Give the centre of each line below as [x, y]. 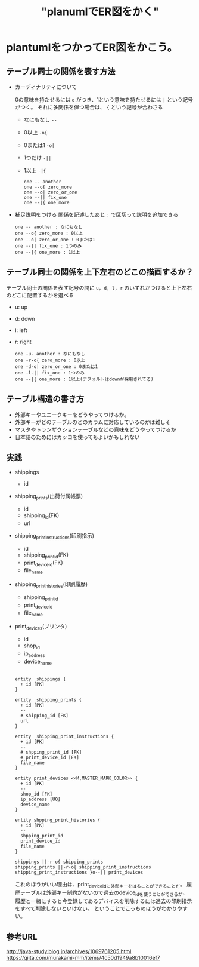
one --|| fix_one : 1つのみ [48, 246]
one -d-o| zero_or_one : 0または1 [56, 366]
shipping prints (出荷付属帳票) [49, 497]
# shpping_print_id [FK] [51, 752]
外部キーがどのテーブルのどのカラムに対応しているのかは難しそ [93, 422]
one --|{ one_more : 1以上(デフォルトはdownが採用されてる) [84, 379]
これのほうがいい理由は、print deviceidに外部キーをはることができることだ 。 [100, 885]
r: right [23, 342]
